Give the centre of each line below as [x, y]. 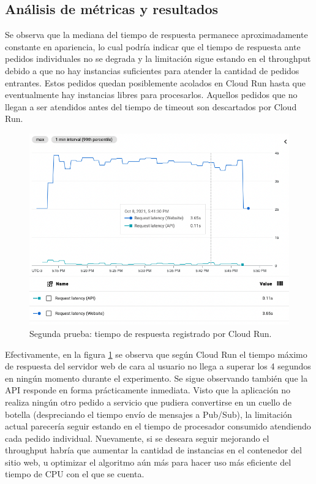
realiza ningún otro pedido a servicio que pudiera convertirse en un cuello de [148, 402]
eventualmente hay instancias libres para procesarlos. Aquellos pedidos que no [151, 95]
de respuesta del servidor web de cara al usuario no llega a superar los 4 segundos [158, 366]
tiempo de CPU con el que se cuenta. [75, 474]
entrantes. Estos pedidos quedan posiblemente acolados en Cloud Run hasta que [155, 82]
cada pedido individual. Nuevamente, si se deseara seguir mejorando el [137, 438]
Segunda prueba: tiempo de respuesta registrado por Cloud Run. [151, 333]
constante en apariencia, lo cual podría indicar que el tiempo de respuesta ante [153, 46]
